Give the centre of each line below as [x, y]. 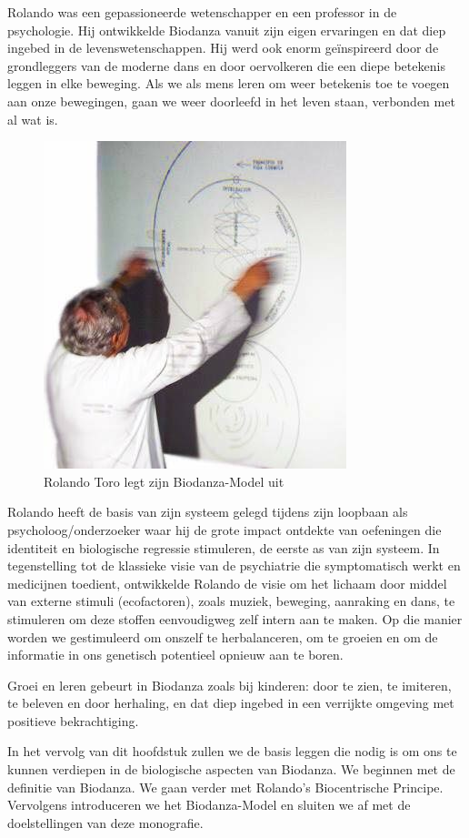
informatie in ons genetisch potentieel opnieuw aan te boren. [175, 655]
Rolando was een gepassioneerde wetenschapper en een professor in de [202, 12]
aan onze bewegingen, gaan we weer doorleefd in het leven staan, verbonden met [231, 101]
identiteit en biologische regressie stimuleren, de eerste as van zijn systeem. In [224, 547]
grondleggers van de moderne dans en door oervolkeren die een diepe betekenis [226, 65]
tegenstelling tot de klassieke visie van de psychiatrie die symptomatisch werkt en [234, 565]
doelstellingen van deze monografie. [105, 822]
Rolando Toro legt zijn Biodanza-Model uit [164, 481]
